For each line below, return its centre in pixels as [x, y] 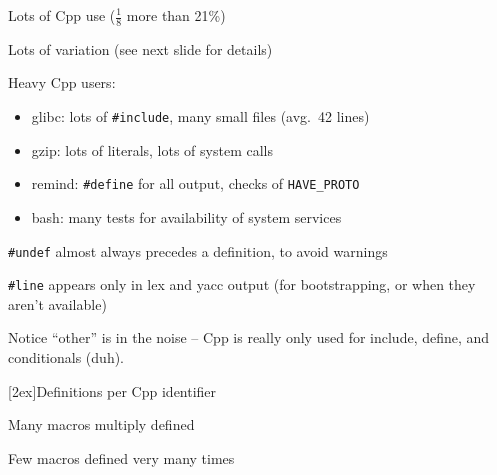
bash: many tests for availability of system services [186, 216]
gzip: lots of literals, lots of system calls [152, 149]
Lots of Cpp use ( [62, 15]
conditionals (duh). [66, 357]
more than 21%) [176, 15]
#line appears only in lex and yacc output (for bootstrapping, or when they [242, 284]
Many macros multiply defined [101, 424]
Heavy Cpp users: [62, 82]
